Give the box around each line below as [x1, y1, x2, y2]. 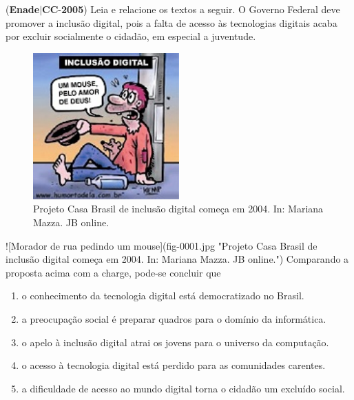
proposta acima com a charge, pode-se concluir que [6, 265, 221, 279]
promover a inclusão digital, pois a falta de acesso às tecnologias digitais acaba [6, 15, 337, 30]
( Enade [6, 2, 40, 16]
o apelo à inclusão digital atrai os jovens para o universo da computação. [21, 334, 329, 349]
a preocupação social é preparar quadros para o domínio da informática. [21, 311, 326, 326]
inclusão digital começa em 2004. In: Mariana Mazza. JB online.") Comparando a [6, 252, 349, 266]
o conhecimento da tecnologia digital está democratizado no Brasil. [21, 288, 304, 303]
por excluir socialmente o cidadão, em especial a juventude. [6, 29, 256, 43]
